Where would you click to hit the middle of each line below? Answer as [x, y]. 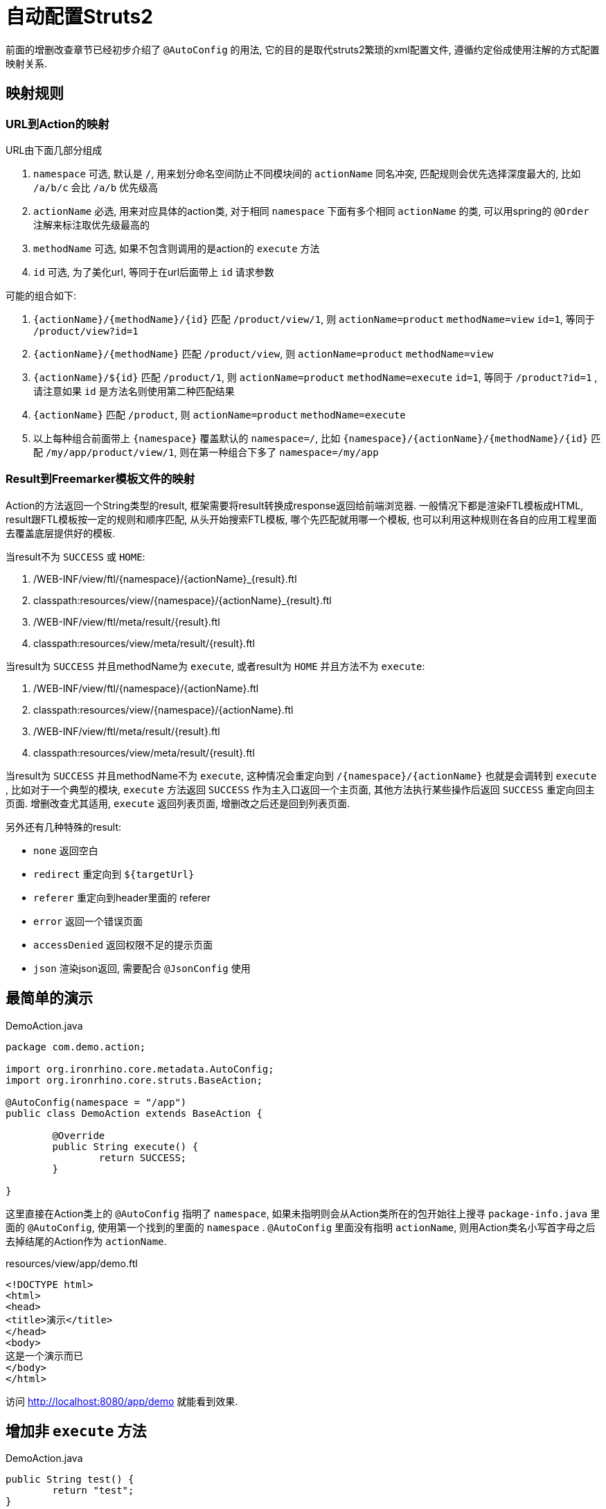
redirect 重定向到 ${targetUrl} [114, 874]
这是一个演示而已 [44, 1356]
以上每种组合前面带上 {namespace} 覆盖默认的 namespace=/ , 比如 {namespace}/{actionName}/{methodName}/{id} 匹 [317, 438]
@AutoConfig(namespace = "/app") [96, 1102]
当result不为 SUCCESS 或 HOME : [75, 556]
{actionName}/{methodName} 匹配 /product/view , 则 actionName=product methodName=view [264, 353]
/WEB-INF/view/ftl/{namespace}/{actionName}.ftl [146, 688]
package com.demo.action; [76, 1047]
